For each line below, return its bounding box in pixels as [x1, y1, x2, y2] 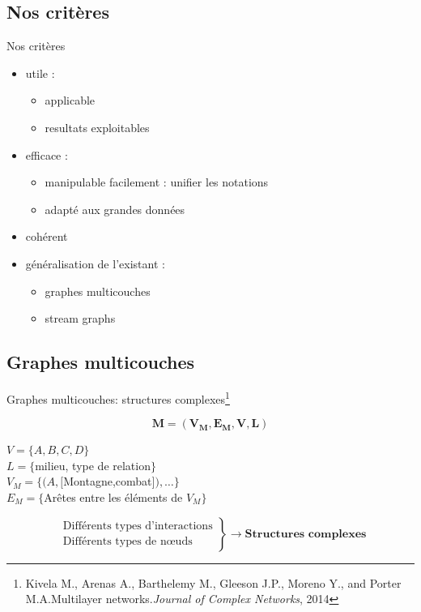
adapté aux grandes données [45, 200, 185, 217]
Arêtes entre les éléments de [44, 488, 183, 505]
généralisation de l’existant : [25, 255, 165, 272]
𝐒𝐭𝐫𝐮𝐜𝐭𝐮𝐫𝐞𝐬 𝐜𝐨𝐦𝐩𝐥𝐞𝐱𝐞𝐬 [245, 528, 367, 540]
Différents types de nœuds [62, 536, 193, 548]
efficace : [25, 146, 68, 163]
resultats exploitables [45, 118, 150, 135]
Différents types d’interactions [62, 520, 213, 533]
